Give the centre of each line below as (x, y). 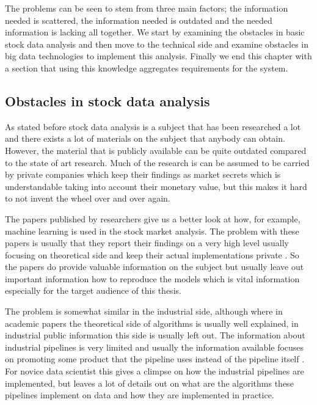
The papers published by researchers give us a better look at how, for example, (153, 218)
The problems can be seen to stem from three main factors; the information (147, 8)
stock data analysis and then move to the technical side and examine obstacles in (157, 44)
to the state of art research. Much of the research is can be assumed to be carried (157, 162)
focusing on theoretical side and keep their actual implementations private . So (152, 254)
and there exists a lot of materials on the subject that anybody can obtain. (145, 138)
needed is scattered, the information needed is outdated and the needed (139, 20)
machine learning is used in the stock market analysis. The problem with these (152, 231)
